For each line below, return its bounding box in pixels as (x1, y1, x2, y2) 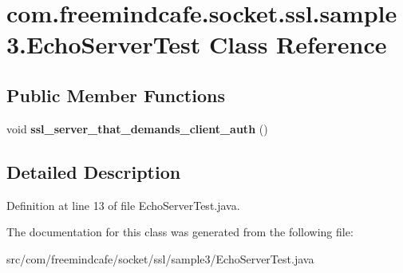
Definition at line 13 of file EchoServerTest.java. (6, 196, 240, 213)
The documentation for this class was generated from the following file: (6, 224, 354, 240)
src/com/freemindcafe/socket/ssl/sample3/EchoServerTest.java (6, 250, 314, 267)
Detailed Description (6, 159, 181, 184)
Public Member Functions (6, 82, 225, 107)
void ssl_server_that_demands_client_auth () (6, 120, 268, 136)
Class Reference (209, 28, 387, 61)
